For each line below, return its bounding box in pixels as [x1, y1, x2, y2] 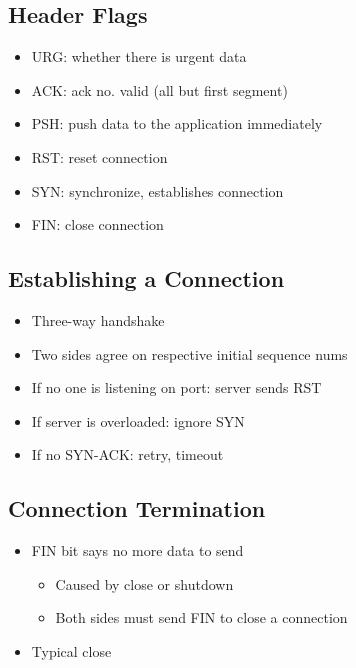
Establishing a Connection [8, 263, 285, 294]
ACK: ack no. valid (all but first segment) [31, 79, 288, 100]
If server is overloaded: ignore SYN [31, 410, 245, 431]
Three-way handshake [31, 309, 165, 330]
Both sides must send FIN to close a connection [55, 607, 348, 628]
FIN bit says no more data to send [31, 540, 244, 561]
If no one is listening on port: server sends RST [31, 377, 322, 398]
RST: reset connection [31, 146, 168, 167]
